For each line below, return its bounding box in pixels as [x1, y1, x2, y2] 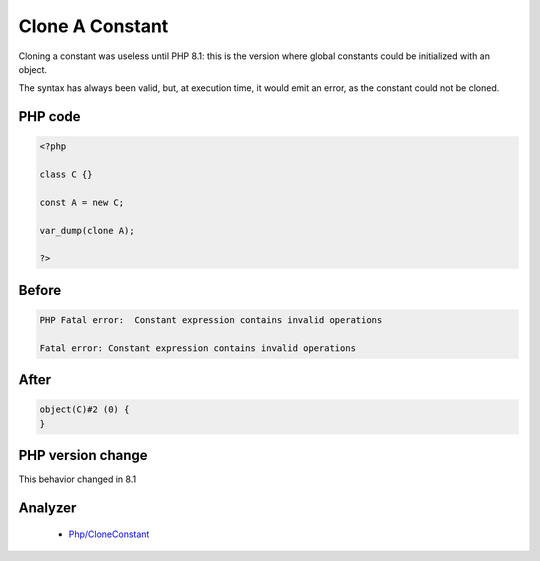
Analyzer [18, 500, 77, 517]
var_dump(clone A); [39, 225, 135, 236]
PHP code [18, 108, 81, 125]
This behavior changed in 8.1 [18, 473, 137, 485]
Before [18, 281, 62, 299]
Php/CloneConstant [68, 528, 150, 540]
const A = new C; [39, 196, 125, 208]
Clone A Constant [18, 15, 169, 37]
